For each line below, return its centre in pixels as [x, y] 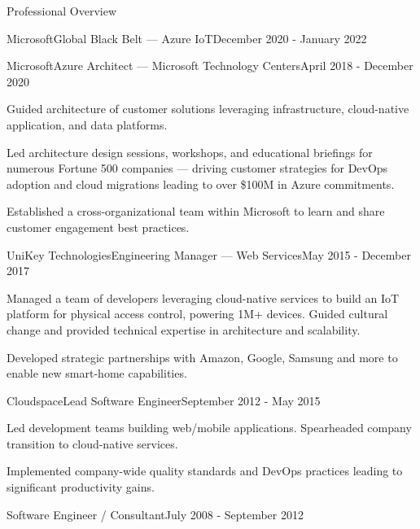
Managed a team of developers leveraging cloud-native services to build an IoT [203, 297]
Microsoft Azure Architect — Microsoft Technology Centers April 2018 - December [210, 66]
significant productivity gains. [81, 487]
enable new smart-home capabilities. [97, 373]
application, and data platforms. [87, 124]
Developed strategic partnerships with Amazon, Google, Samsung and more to [202, 357]
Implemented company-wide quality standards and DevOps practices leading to [205, 471]
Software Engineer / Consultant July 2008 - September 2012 [155, 514]
